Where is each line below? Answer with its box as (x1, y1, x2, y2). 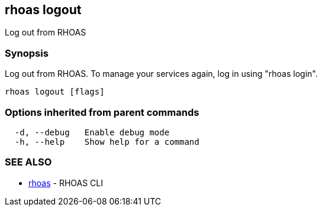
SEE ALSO (5, 156, 52, 168)
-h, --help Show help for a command (14, 137, 199, 147)
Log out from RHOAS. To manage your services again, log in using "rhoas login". (5, 69, 318, 79)
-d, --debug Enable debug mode (14, 127, 170, 137)
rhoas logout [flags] (5, 87, 105, 97)
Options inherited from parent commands (5, 106, 199, 118)
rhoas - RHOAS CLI (28, 177, 103, 188)
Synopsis (5, 47, 49, 59)
